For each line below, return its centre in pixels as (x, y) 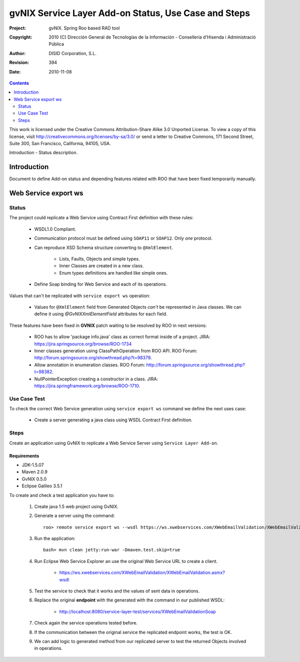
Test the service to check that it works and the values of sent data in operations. (117, 591)
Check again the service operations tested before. (86, 623)
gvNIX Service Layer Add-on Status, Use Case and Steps (129, 13)
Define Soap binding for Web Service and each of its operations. (101, 284)
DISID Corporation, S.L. (73, 53)
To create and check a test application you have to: (62, 495)
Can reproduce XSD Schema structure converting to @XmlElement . (104, 247)
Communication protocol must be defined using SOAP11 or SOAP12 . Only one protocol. (123, 238)
